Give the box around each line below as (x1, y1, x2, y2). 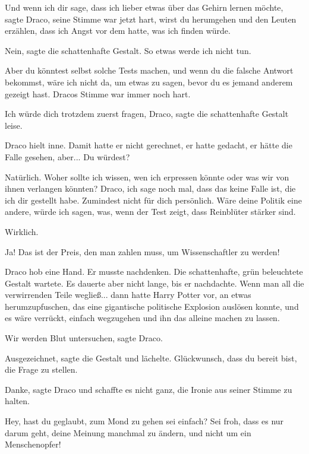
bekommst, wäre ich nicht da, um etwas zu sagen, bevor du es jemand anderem (5, 75, 293, 88)
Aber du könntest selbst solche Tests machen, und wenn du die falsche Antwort (5, 64, 294, 77)
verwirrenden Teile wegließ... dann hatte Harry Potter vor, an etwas (5, 288, 251, 301)
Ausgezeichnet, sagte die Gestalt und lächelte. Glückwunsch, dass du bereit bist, (5, 351, 297, 364)
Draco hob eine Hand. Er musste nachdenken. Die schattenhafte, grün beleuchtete (5, 265, 303, 278)
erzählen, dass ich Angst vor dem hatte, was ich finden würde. (5, 24, 231, 37)
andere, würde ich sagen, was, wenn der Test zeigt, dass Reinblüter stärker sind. (5, 205, 296, 218)
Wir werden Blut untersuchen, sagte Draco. (5, 332, 163, 344)
